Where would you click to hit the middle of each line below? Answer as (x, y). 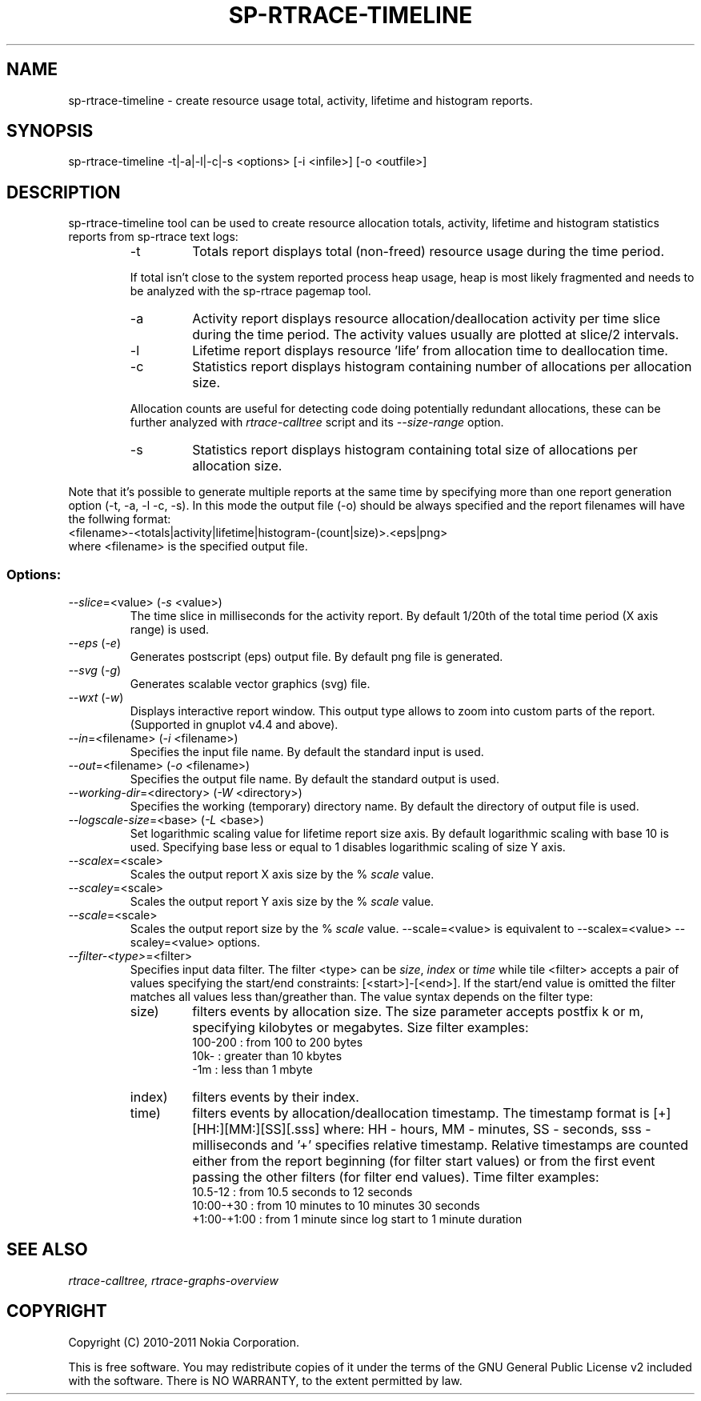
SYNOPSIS (50, 131)
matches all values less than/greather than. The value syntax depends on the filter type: (361, 997)
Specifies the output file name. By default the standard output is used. (314, 779)
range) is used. (169, 630)
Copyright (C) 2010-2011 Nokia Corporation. (184, 1342)
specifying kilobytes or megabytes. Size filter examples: (361, 1028)
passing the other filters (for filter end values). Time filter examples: (396, 1177)
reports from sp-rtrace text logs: (153, 237)
